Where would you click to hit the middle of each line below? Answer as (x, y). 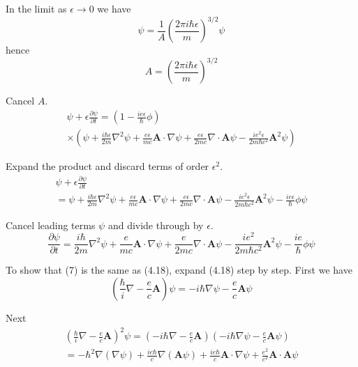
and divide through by (156, 225)
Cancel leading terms (51, 225)
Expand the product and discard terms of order (107, 166)
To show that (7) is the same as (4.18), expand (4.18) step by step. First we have (179, 270)
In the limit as (36, 8)
